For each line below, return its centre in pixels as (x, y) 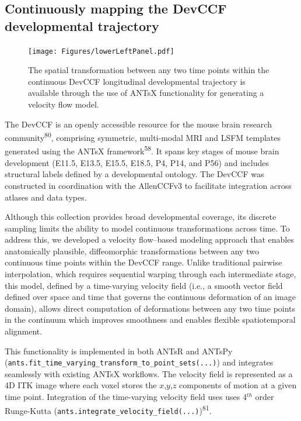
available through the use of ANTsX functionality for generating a (146, 93)
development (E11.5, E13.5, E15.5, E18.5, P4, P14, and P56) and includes (137, 162)
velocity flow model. (64, 104)
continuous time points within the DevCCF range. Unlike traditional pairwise (143, 262)
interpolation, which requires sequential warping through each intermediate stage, (150, 274)
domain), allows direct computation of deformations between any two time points (150, 308)
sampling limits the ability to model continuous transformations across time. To (147, 228)
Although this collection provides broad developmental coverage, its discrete (141, 217)
